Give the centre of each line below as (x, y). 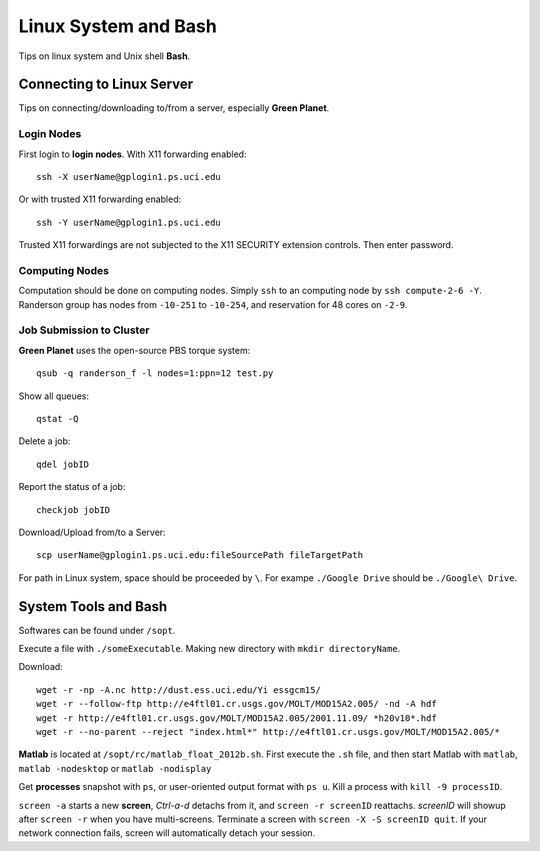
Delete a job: (44, 441)
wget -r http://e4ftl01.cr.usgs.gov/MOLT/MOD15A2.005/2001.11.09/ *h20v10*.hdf (236, 718)
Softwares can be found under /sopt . (97, 630)
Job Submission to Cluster (84, 330)
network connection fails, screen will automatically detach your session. (167, 833)
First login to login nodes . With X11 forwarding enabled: (132, 154)
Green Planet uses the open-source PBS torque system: (134, 350)
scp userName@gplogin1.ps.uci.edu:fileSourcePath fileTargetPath (200, 555)
